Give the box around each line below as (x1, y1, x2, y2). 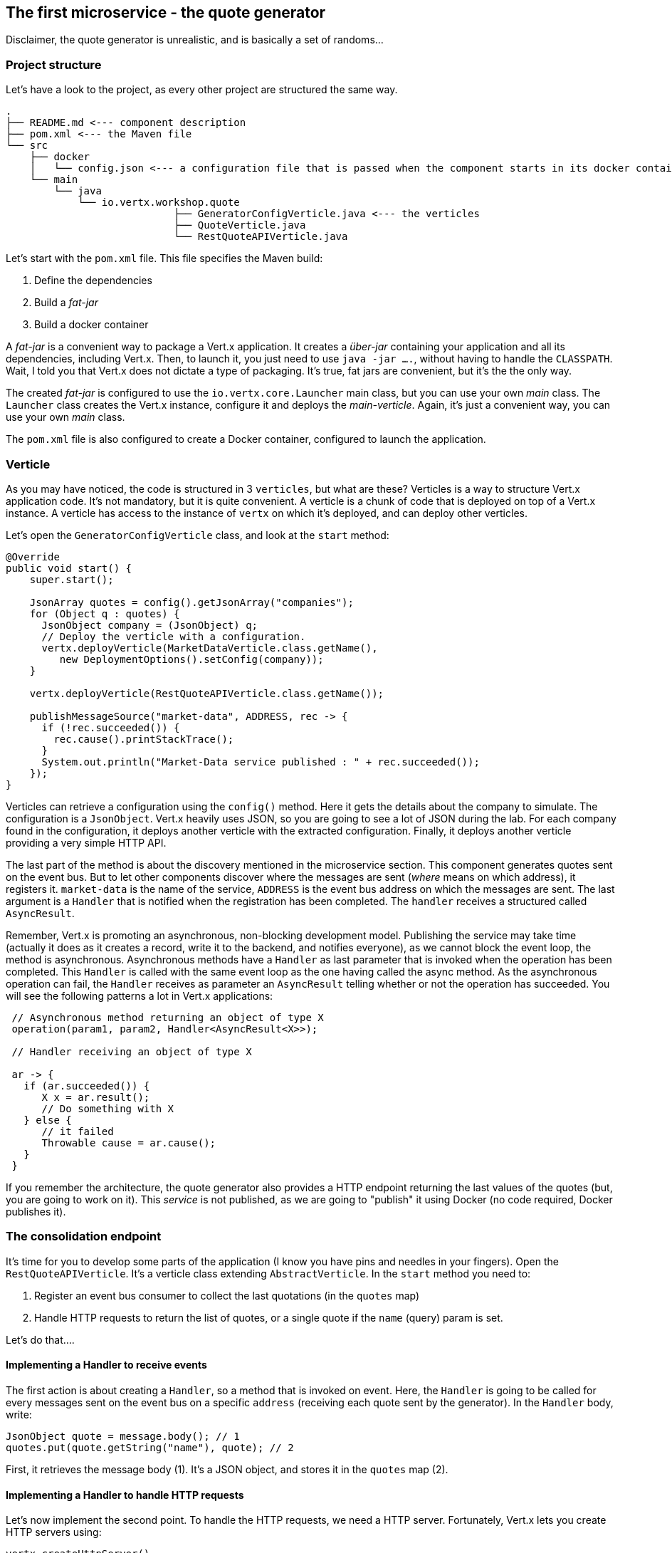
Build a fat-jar (34, 296, 98, 309)
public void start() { (6, 562, 132, 574)
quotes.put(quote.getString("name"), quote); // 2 (6, 1441, 294, 1453)
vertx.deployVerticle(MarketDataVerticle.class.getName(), (41, 642, 378, 654)
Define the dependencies (34, 274, 152, 287)
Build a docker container (34, 318, 149, 331)
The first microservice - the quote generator (6, 4, 326, 21)
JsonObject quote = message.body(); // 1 (6, 1430, 240, 1442)
